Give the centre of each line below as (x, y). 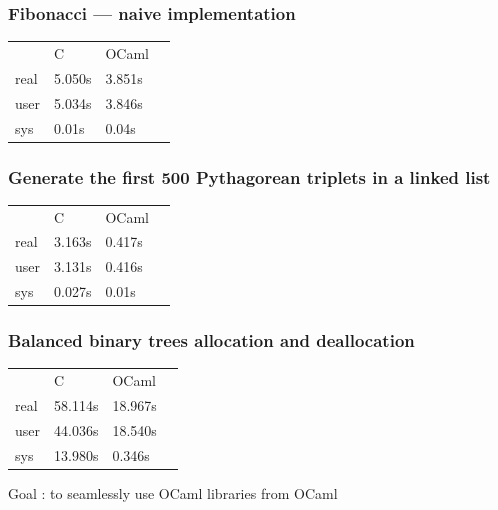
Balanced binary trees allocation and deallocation (211, 340)
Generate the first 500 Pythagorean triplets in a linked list (249, 176)
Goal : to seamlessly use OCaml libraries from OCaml (173, 492)
